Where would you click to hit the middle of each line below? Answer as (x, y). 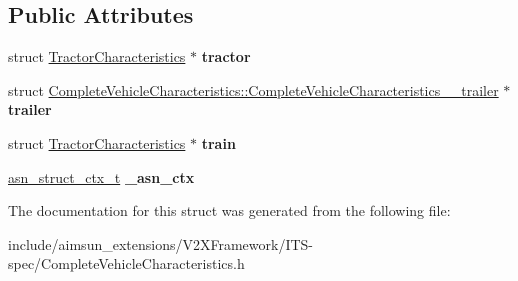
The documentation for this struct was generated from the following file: (229, 210)
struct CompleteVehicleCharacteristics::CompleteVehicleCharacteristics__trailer (253, 89)
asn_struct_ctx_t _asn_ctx (101, 176)
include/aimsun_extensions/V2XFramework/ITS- (161, 243)
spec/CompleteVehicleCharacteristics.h (126, 263)
